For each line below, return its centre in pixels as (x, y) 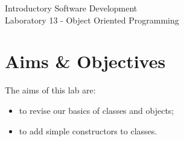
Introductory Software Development (71, 8)
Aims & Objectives (85, 61)
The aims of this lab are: (50, 90)
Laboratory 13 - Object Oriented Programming (92, 20)
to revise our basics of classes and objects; (97, 110)
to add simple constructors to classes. (88, 130)
